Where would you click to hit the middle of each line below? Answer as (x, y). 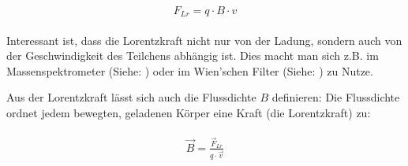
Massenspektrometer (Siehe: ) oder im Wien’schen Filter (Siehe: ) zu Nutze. (190, 70)
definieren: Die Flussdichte (336, 97)
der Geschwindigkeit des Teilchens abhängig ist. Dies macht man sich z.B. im (193, 55)
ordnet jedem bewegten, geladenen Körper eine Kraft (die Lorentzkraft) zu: (189, 112)
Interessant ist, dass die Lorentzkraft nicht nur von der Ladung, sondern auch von (204, 40)
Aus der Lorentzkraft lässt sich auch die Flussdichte (131, 97)
